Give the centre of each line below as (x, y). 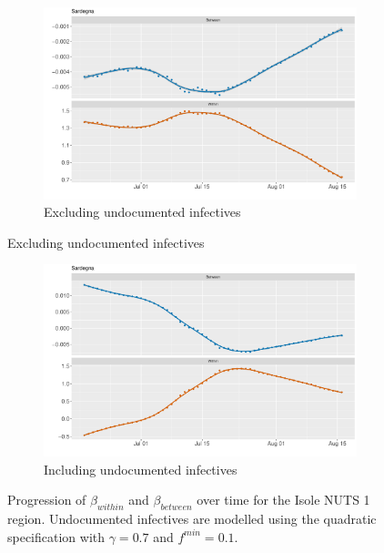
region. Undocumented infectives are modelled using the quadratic (192, 519)
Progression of (47, 500)
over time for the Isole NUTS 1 (283, 500)
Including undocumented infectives (141, 469)
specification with (56, 536)
